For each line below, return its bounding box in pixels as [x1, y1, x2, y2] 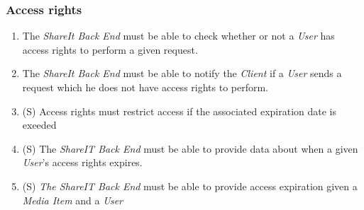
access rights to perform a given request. [22, 42, 198, 57]
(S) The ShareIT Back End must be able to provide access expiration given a [22, 178, 358, 193]
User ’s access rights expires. [22, 155, 143, 170]
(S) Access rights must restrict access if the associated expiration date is [22, 103, 337, 118]
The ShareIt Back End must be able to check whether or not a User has [22, 28, 335, 43]
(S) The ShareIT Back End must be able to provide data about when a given [22, 141, 358, 156]
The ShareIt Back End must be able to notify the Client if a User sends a [22, 66, 342, 81]
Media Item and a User [22, 192, 123, 207]
